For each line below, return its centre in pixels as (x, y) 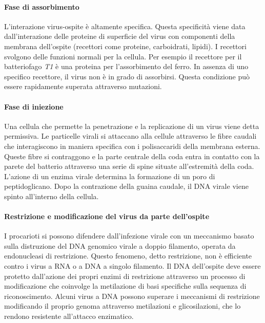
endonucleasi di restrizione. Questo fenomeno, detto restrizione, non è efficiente (128, 256)
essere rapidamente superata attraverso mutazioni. (83, 86)
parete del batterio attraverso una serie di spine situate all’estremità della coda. (129, 166)
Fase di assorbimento (42, 6)
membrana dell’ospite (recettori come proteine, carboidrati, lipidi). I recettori (125, 46)
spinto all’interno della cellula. (52, 196)
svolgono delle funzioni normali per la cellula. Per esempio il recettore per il (123, 56)
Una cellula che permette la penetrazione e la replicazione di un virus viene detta (132, 126)
